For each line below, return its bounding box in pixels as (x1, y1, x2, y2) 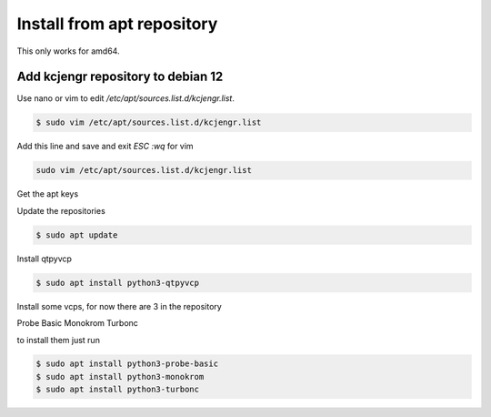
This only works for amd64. (16, 46, 120, 56)
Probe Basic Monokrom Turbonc (16, 318, 138, 329)
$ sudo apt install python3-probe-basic (35, 359, 218, 369)
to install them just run (16, 334, 100, 345)
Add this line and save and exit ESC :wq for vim (16, 141, 195, 152)
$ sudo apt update (35, 229, 118, 240)
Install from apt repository (16, 14, 218, 34)
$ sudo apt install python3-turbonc (35, 384, 200, 395)
